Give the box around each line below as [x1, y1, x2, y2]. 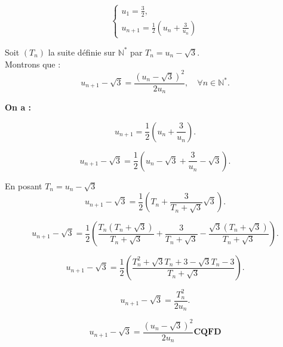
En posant [5, 179, 42, 192]
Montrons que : [5, 57, 61, 70]
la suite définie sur [48, 45, 115, 58]
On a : [5, 101, 32, 113]
